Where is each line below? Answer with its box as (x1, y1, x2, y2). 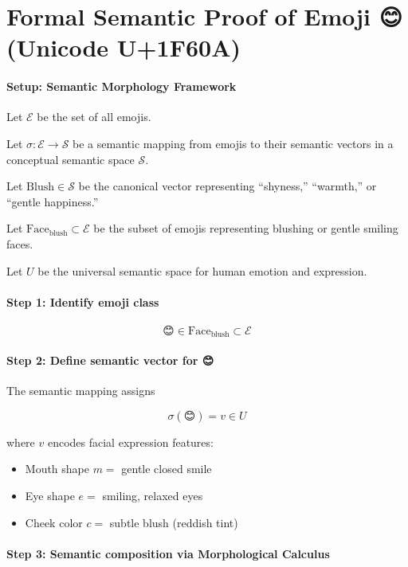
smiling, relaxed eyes (102, 487, 203, 503)
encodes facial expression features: (47, 433, 214, 450)
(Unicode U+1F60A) (6, 31, 241, 64)
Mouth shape (25, 460, 90, 477)
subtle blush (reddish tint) (109, 514, 238, 530)
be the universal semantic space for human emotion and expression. (37, 262, 367, 279)
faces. (6, 235, 33, 252)
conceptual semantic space (6, 151, 135, 167)
